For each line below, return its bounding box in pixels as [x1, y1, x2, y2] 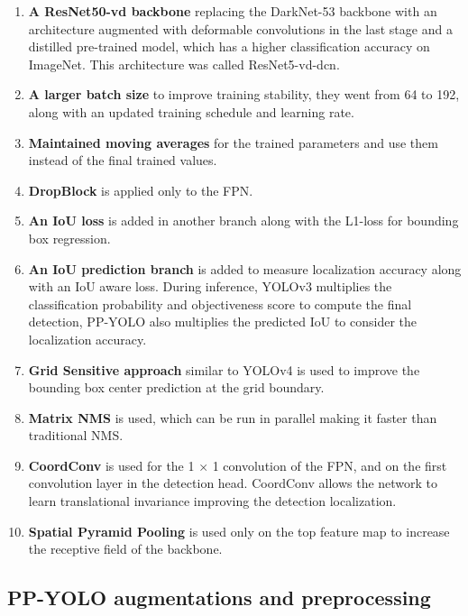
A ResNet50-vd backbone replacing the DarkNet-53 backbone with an [28, 2, 437, 20]
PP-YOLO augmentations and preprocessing [7, 584, 431, 611]
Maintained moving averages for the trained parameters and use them [28, 133, 438, 152]
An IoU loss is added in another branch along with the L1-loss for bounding [28, 211, 459, 230]
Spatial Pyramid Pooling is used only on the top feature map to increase [28, 521, 450, 540]
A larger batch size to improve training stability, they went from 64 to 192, [28, 85, 460, 104]
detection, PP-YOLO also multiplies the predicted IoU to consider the [28, 312, 418, 331]
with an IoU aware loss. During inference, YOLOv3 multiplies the [28, 277, 392, 296]
